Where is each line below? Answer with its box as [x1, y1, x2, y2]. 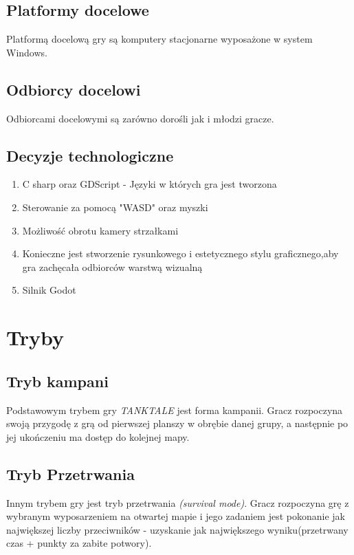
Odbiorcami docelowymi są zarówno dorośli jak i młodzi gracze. [6, 111, 274, 125]
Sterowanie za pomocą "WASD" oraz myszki [22, 199, 208, 214]
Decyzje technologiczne [6, 144, 174, 166]
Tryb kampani [6, 370, 109, 391]
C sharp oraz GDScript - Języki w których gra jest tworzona [22, 177, 277, 191]
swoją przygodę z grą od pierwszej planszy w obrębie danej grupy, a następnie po [6, 416, 349, 431]
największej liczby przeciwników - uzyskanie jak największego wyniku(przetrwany [6, 522, 349, 536]
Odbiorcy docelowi [6, 78, 141, 100]
